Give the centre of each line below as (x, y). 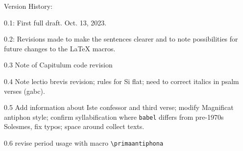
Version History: (28, 6)
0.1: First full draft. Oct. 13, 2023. (55, 22)
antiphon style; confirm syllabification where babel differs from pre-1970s (114, 117)
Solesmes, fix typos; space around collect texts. (74, 126)
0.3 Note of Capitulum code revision (58, 65)
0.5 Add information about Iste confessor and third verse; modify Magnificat (119, 107)
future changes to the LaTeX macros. (60, 48)
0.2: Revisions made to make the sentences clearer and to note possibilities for (121, 39)
